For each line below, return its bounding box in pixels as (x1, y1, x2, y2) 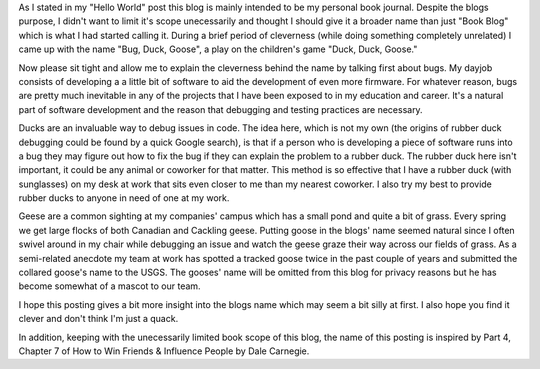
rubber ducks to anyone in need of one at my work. (18, 192, 230, 204)
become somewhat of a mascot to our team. (18, 280, 201, 292)
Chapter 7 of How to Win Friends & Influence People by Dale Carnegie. (18, 345, 310, 357)
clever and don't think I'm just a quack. (18, 313, 179, 325)
